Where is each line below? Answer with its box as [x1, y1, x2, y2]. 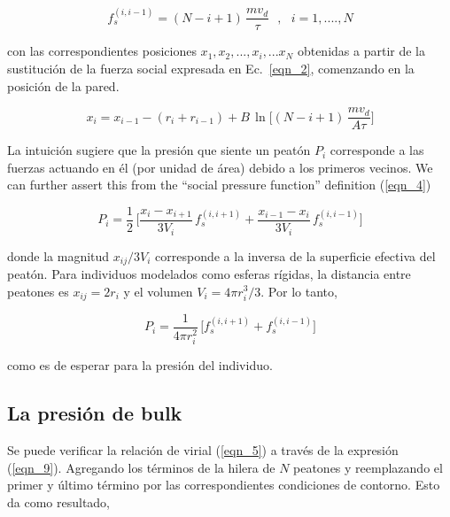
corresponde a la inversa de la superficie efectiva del [155, 246, 436, 265]
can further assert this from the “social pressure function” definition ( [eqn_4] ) [7, 175, 431, 194]
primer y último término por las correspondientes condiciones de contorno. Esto [7, 475, 440, 494]
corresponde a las [330, 141, 424, 159]
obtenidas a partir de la [297, 42, 425, 60]
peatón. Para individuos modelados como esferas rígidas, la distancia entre [7, 264, 411, 282]
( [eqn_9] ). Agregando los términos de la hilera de [7, 458, 275, 476]
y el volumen [123, 282, 193, 300]
